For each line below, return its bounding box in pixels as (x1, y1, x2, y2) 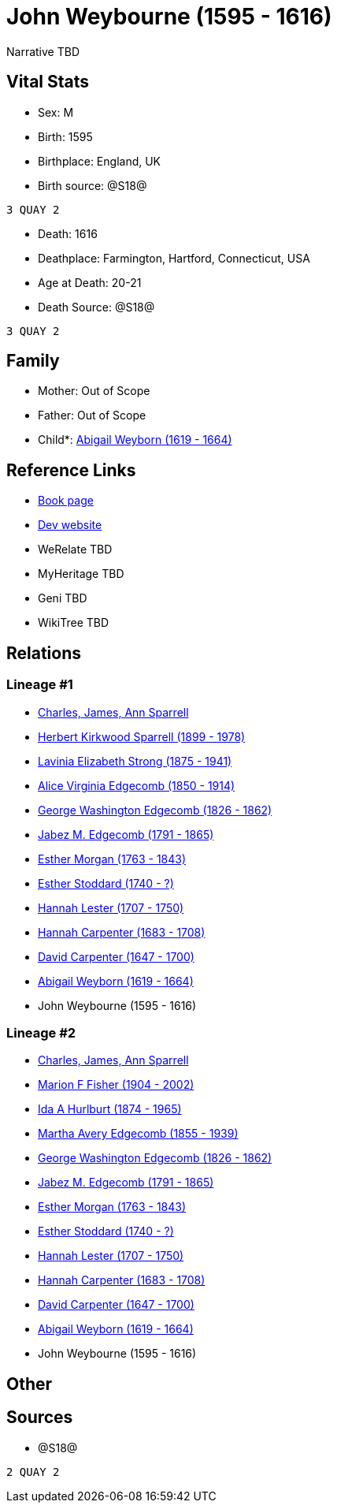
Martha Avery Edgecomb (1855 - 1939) (38, 1127, 239, 1141)
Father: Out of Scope (38, 408, 146, 423)
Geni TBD (38, 591, 87, 605)
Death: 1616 (38, 226, 98, 240)
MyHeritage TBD (38, 567, 124, 581)
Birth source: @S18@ (38, 178, 147, 192)
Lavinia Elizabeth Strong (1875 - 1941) (38, 754, 232, 768)
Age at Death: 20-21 (38, 275, 142, 289)
